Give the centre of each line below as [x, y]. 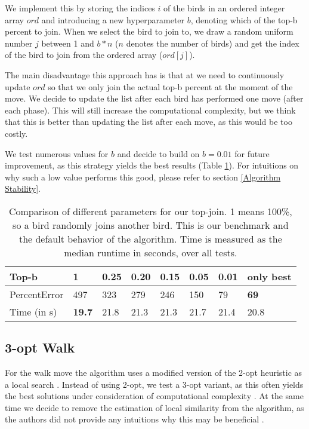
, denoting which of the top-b [244, 19]
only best [269, 276]
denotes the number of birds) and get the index [213, 43]
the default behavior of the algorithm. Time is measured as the [150, 238]
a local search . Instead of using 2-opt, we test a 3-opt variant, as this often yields [154, 384]
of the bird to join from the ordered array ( [84, 55]
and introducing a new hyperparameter [113, 19]
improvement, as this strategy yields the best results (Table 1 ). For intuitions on [152, 165]
